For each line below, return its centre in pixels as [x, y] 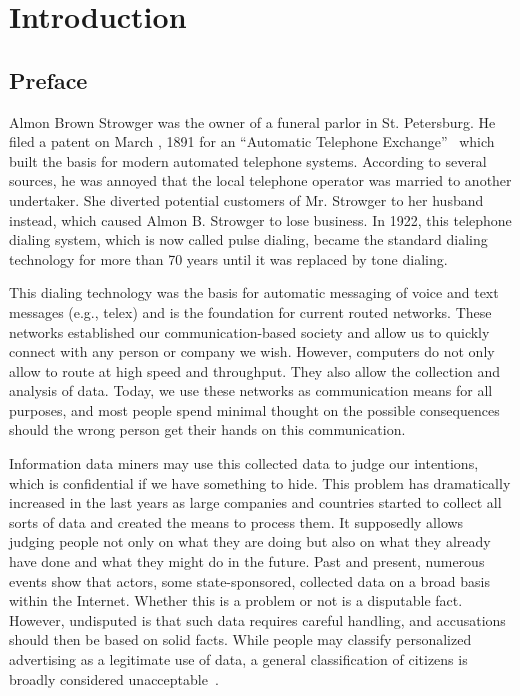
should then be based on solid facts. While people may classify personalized [240, 639]
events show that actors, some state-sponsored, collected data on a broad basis [250, 580]
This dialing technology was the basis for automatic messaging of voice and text [254, 292]
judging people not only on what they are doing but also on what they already [250, 541]
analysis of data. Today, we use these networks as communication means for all [251, 390]
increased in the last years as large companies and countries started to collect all [255, 502]
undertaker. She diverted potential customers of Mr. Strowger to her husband [246, 199]
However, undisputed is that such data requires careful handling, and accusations [257, 619]
